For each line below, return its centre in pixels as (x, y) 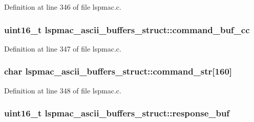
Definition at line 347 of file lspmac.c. (63, 48)
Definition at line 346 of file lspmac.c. (63, 7)
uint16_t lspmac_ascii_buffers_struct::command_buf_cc (127, 29)
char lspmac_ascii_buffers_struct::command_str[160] (118, 71)
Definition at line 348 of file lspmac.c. (63, 90)
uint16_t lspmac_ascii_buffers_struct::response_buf (117, 113)
